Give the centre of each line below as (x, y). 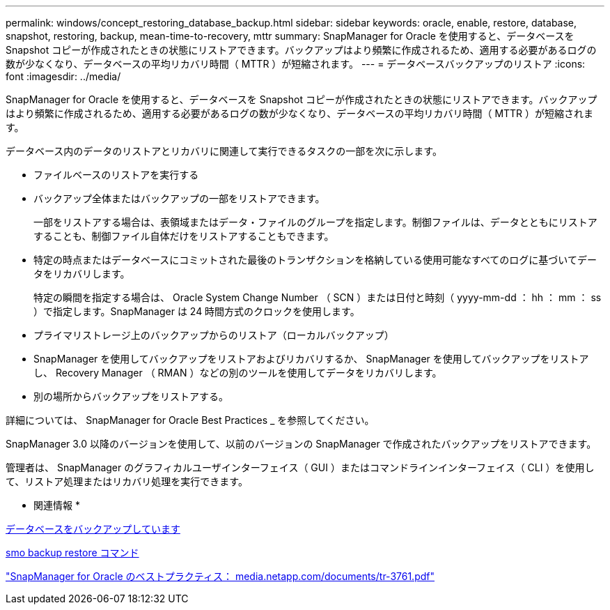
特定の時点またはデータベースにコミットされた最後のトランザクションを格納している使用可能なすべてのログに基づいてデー (315, 260)
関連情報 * (57, 505)
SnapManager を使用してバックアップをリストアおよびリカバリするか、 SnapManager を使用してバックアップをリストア (311, 359)
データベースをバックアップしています (93, 529)
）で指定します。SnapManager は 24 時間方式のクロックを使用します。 (197, 311)
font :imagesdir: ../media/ (63, 76)
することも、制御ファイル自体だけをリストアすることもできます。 (184, 236)
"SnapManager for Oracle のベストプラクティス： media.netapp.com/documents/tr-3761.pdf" (220, 576)
